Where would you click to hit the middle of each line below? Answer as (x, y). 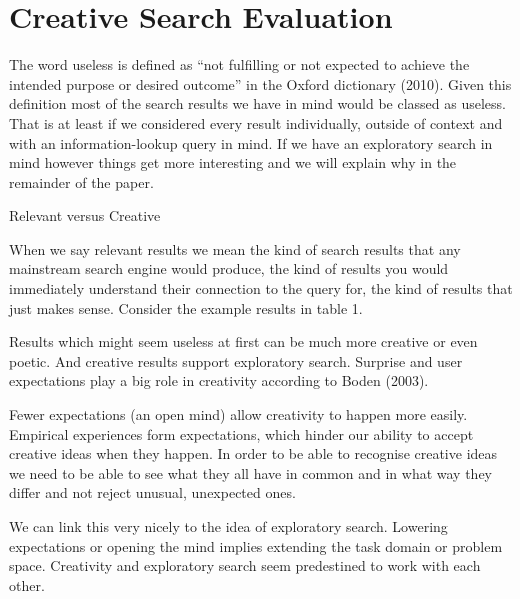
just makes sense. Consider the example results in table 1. (186, 307)
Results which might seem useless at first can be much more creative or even (243, 341)
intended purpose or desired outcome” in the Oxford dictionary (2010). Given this (260, 83)
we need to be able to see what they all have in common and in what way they (251, 472)
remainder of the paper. (81, 181)
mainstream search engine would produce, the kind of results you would (229, 268)
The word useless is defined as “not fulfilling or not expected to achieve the (239, 64)
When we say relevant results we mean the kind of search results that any (235, 248)
